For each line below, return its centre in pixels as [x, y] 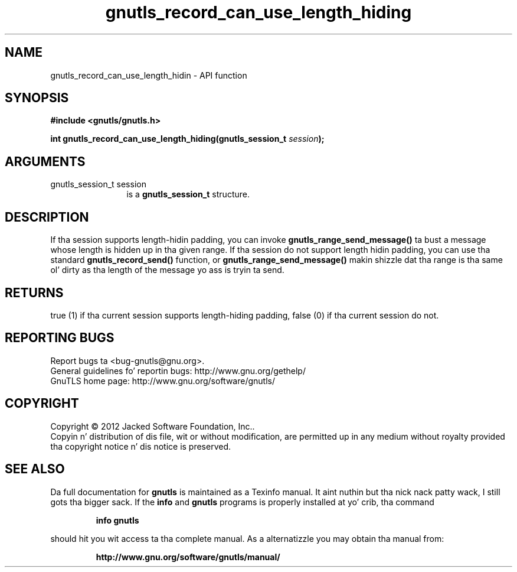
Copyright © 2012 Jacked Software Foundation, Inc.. [153, 426]
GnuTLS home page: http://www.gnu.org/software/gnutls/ [163, 381]
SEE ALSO [35, 469]
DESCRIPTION [47, 217]
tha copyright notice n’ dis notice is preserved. [141, 446]
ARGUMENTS [45, 161]
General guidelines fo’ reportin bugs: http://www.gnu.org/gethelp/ [178, 370]
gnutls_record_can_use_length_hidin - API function [149, 75]
